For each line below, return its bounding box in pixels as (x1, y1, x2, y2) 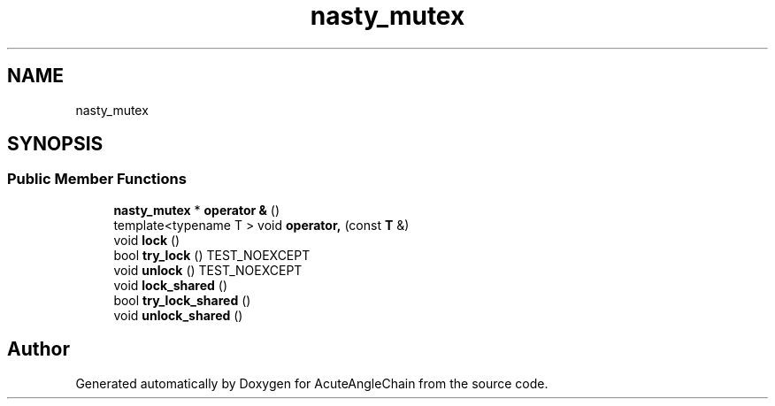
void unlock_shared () (113, 307, 243, 323)
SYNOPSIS (7, 133, 104, 156)
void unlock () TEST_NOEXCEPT (113, 262, 303, 278)
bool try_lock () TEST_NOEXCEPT (113, 247, 311, 263)
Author (7, 338, 70, 361)
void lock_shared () (113, 277, 228, 293)
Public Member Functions (7, 170, 187, 188)
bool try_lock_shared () (113, 292, 251, 308)
